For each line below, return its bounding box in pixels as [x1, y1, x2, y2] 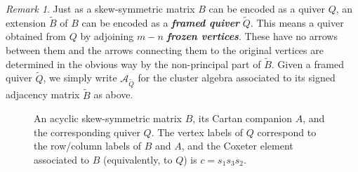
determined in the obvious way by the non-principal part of [6, 56, 261, 71]
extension [6, 15, 46, 29]
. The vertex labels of [151, 124, 244, 139]
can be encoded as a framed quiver [81, 15, 240, 29]
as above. [93, 87, 133, 102]
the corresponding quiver [34, 124, 140, 139]
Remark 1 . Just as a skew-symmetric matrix [6, 1, 195, 15]
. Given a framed [271, 56, 344, 71]
